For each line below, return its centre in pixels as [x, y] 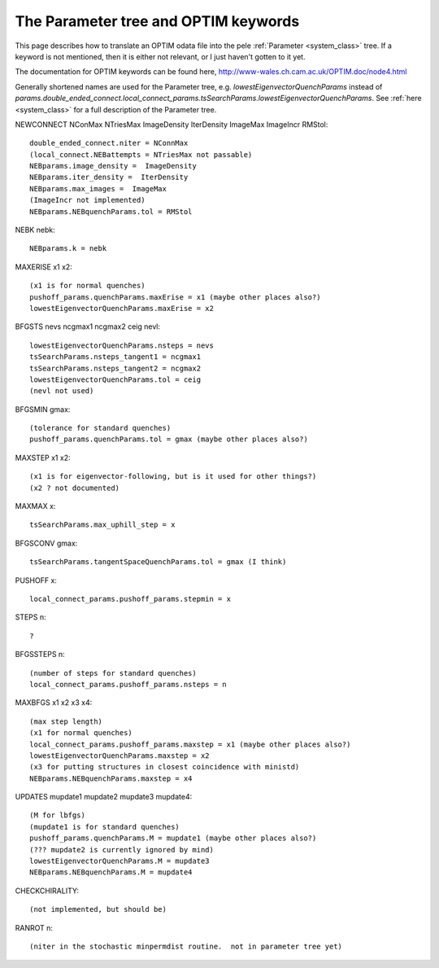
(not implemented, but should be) [98, 909]
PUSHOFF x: [36, 580]
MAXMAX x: [35, 506]
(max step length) [66, 721]
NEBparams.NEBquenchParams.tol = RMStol [111, 211]
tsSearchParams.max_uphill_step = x [102, 525]
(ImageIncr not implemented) [87, 200]
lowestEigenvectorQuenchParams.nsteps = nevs [122, 345]
